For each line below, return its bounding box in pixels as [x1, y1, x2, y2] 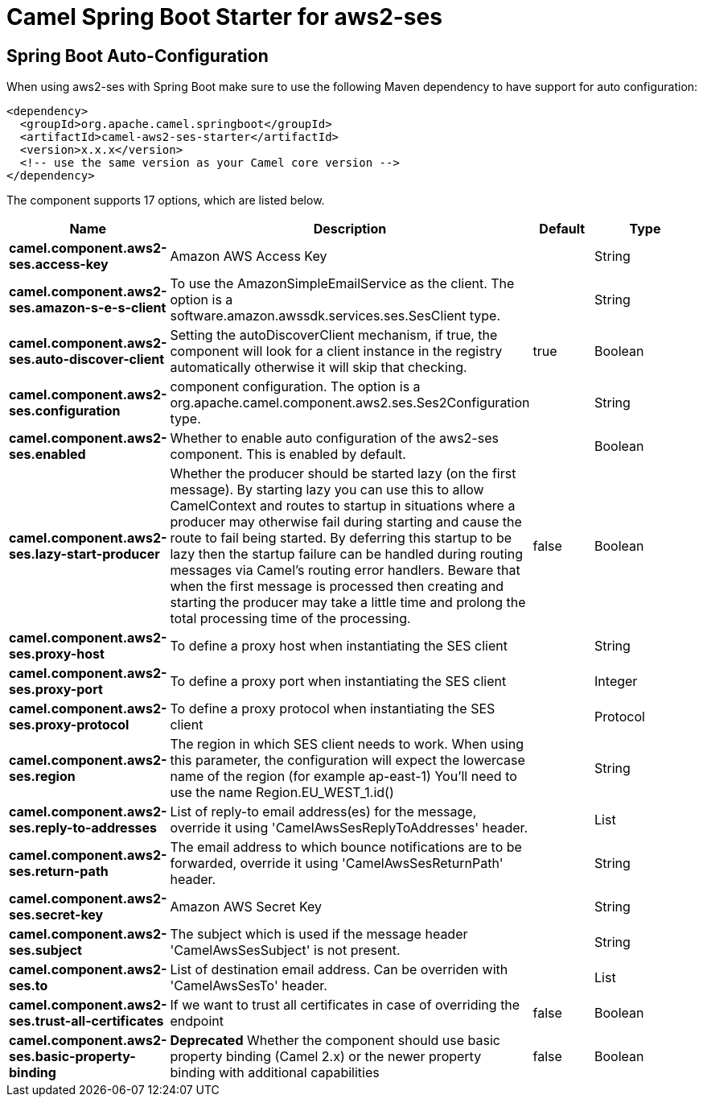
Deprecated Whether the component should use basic [170, 1032, 500, 1049]
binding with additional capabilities [170, 1064, 380, 1081]
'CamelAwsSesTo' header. [170, 977, 327, 994]
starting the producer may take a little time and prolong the [170, 594, 526, 611]
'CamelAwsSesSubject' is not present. [170, 942, 401, 959]
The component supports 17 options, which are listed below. [6, 193, 325, 208]
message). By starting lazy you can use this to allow [170, 481, 484, 498]
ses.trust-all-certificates [9, 1013, 164, 1030]
